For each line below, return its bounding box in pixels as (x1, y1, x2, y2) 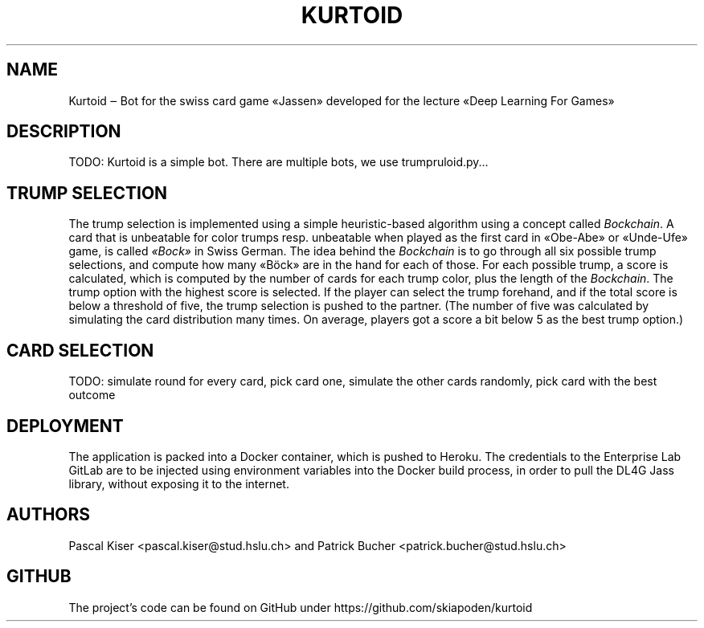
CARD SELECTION (6, 340, 154, 361)
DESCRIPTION (6, 121, 121, 142)
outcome (68, 388, 116, 402)
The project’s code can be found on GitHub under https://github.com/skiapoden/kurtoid (68, 600, 533, 614)
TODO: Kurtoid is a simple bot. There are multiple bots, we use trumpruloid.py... (68, 155, 489, 169)
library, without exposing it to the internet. (68, 476, 289, 491)
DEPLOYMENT (6, 415, 124, 436)
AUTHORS (6, 504, 91, 525)
